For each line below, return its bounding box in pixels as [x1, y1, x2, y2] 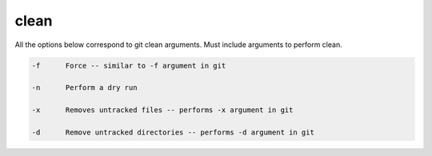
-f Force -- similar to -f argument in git [31, 60, 226, 70]
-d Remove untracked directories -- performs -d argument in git [31, 127, 315, 137]
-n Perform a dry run [31, 84, 138, 92]
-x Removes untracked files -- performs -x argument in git [31, 106, 294, 115]
